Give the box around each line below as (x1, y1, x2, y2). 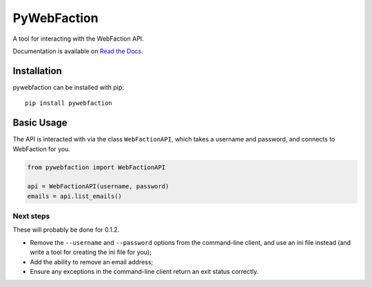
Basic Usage (12, 117, 68, 129)
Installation (12, 65, 62, 77)
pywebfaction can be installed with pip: (12, 83, 124, 91)
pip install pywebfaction (25, 99, 113, 107)
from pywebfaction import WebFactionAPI (27, 163, 165, 171)
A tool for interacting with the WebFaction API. (12, 34, 144, 43)
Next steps (12, 211, 50, 221)
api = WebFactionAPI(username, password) (27, 183, 169, 190)
